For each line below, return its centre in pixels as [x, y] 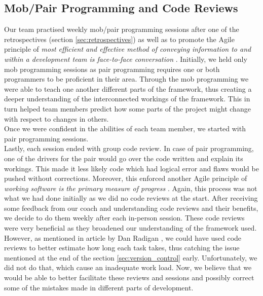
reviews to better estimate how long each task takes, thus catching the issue [122, 248]
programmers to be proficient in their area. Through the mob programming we [126, 79]
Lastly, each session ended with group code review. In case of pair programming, [129, 148]
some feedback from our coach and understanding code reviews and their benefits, [131, 208]
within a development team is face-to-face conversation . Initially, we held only [126, 59]
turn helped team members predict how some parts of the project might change [127, 108]
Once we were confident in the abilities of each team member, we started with [125, 128]
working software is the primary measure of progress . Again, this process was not [131, 188]
